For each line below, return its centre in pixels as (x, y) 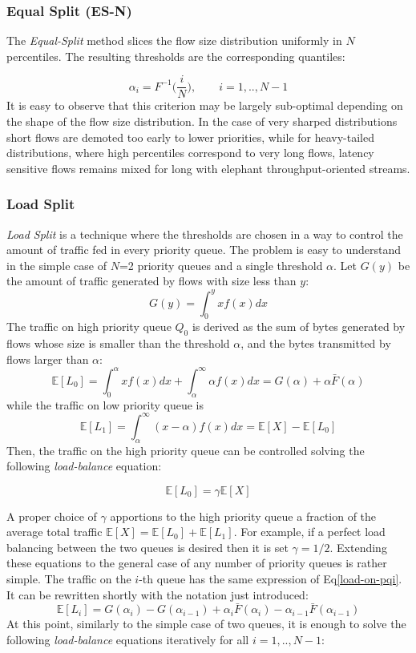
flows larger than (48, 359)
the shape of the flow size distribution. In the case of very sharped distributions (202, 121)
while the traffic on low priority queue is (105, 404)
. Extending (358, 547)
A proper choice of (52, 516)
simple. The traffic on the (69, 579)
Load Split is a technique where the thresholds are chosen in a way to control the (205, 234)
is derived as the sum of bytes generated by (299, 326)
